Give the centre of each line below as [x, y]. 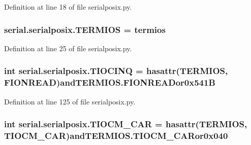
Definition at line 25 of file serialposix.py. [68, 48]
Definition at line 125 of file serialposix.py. [70, 101]
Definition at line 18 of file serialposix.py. [68, 7]
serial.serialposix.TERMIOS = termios [85, 29]
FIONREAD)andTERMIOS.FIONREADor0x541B [110, 82]
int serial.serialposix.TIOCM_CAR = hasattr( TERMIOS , [126, 124]
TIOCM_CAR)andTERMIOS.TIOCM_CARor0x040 [116, 135]
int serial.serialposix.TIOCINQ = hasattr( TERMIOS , [116, 71]
